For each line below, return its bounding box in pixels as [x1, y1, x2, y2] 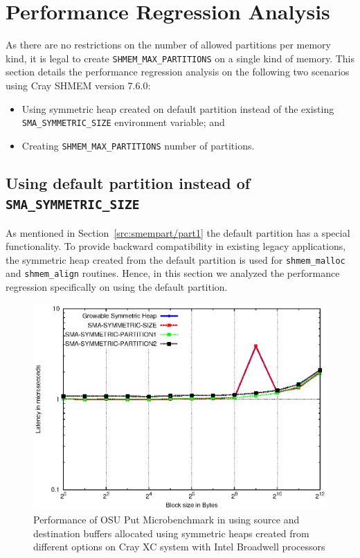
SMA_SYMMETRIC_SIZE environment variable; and [21, 115, 225, 129]
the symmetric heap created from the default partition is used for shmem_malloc [6, 252, 345, 267]
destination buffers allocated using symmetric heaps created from [33, 525, 309, 540]
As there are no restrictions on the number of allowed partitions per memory [6, 37, 331, 52]
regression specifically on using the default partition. [6, 280, 228, 294]
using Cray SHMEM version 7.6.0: [6, 78, 151, 92]
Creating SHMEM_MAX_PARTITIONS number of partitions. [21, 138, 255, 152]
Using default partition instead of [6, 172, 251, 193]
